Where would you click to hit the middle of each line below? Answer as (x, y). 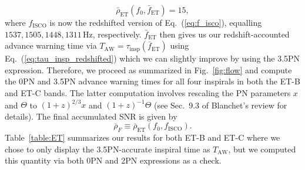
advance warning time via (51, 45)
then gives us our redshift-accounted (224, 34)
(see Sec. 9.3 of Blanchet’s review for (221, 105)
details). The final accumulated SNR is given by (91, 116)
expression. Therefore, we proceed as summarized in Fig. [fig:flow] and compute (148, 69)
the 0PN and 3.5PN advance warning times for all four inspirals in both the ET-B (152, 81)
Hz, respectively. (112, 34)
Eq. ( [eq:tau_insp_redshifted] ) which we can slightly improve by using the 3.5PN (152, 58)
